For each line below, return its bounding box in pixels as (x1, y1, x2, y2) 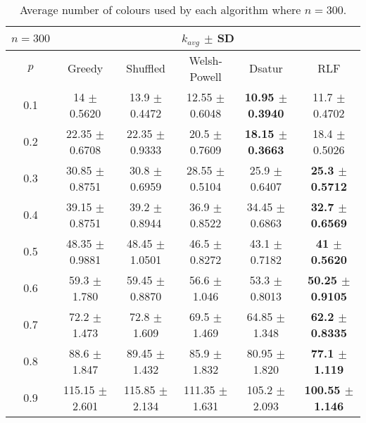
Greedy (67, 60, 103, 77)
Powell (189, 68, 222, 84)
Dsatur (248, 60, 283, 77)
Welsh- (189, 51, 222, 68)
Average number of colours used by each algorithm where (19, 1, 301, 18)
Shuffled (126, 60, 165, 77)
